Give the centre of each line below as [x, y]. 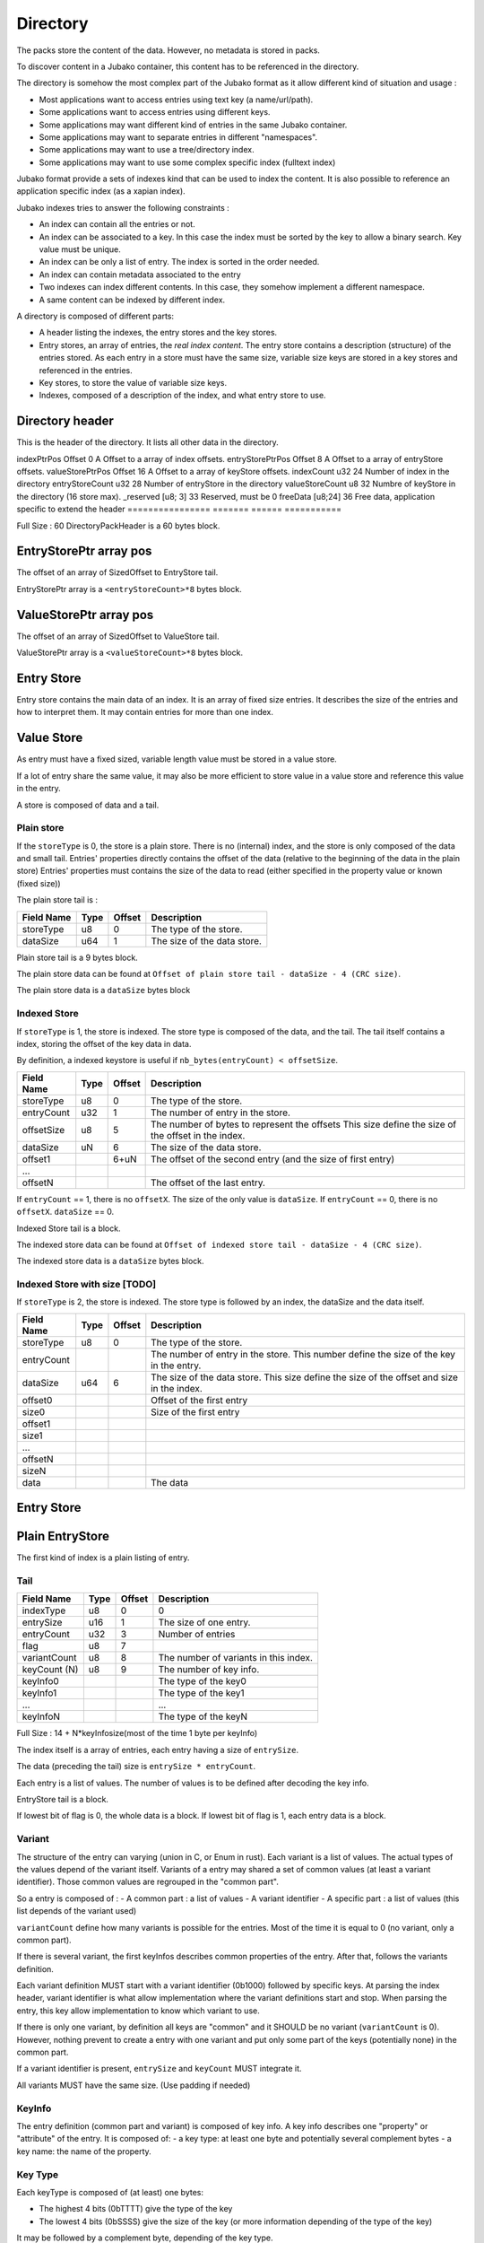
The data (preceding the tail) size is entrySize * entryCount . [136, 1767]
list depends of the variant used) [77, 1911]
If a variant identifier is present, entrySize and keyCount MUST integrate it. [159, 2069]
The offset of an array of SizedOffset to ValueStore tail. [118, 636]
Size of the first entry [195, 1411]
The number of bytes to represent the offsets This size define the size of [304, 1124]
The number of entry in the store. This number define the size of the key [303, 1354]
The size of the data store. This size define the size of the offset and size [305, 1377]
